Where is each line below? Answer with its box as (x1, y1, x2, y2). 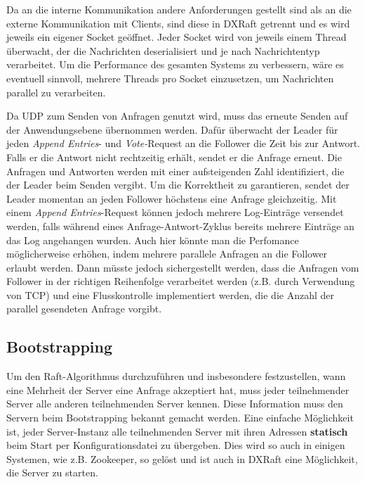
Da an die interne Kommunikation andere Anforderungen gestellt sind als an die (6, 2, 352, 16)
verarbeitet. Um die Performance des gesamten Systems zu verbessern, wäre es (6, 57, 344, 72)
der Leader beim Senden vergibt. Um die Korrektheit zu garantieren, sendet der (6, 177, 350, 192)
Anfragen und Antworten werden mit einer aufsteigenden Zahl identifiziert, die (6, 163, 345, 178)
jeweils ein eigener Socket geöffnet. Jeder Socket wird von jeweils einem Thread (6, 30, 347, 44)
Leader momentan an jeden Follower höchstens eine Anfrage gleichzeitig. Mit (6, 191, 337, 205)
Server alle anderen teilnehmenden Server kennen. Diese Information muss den (6, 396, 343, 411)
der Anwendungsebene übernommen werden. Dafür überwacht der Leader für (6, 122, 338, 137)
